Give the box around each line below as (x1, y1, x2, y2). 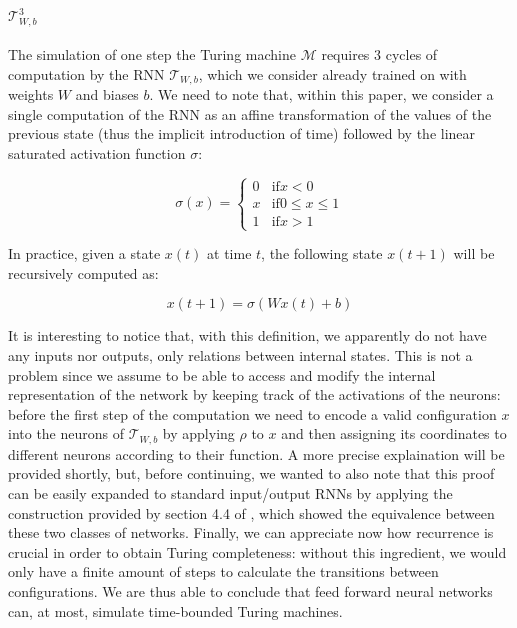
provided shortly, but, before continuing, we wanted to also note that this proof (8, 463, 495, 484)
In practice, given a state (8, 243, 161, 264)
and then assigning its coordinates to (281, 423, 507, 444)
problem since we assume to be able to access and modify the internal (8, 364, 436, 385)
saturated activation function (8, 142, 186, 163)
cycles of (385, 44, 438, 65)
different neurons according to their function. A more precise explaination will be (8, 443, 505, 464)
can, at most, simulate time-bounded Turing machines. (8, 600, 343, 621)
